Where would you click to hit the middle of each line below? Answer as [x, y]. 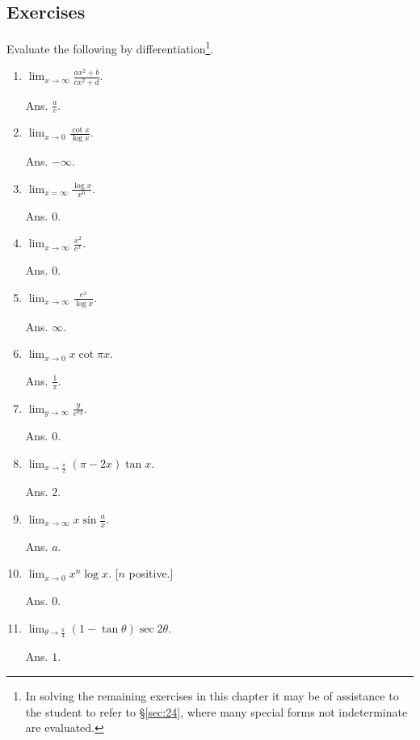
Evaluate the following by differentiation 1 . [110, 47]
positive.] [151, 573]
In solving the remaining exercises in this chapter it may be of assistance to [212, 696]
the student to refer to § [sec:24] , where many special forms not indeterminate [216, 711]
